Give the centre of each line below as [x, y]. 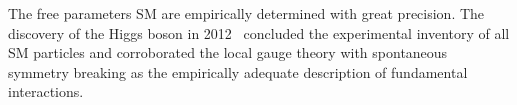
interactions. [46, 91]
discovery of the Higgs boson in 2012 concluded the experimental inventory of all [259, 32]
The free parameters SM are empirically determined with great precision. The [246, 13]
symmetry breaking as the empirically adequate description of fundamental [238, 71]
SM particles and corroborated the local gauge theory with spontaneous [228, 52]
